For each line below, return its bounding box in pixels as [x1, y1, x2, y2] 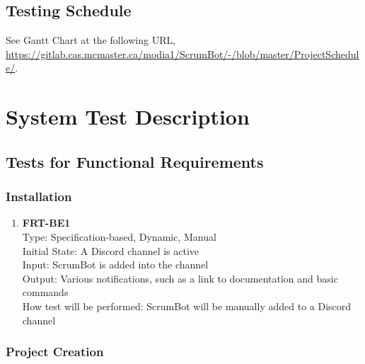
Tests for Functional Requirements [6, 150, 264, 172]
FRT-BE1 [22, 215, 71, 230]
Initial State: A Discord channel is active [22, 243, 199, 258]
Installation [6, 188, 72, 205]
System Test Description [6, 102, 250, 131]
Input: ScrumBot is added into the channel [22, 257, 209, 272]
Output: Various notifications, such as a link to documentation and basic [22, 271, 338, 285]
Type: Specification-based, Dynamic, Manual [22, 229, 216, 244]
